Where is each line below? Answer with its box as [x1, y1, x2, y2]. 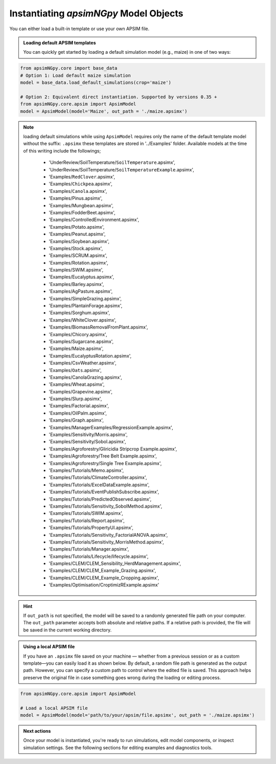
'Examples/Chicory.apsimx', [49, 331, 107, 337]
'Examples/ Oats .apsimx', [49, 367, 102, 373]
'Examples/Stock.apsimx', [49, 245, 103, 251]
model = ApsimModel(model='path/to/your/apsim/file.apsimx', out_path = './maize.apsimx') [20, 712, 255, 718]
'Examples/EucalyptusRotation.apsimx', [49, 353, 132, 359]
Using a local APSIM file [23, 644, 75, 650]
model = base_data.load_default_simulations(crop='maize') [20, 80, 171, 85]
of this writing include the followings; [23, 147, 101, 154]
